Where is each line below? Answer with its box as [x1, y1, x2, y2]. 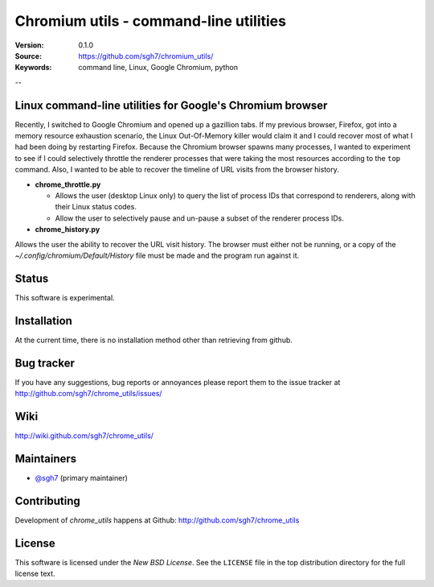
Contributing [14, 494, 80, 507]
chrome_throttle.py [35, 180, 101, 189]
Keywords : [14, 63, 52, 72]
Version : [14, 40, 44, 50]
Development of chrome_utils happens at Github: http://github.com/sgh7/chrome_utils [14, 515, 300, 525]
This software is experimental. [14, 292, 116, 302]
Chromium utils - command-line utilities [14, 12, 287, 30]
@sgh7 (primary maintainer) [35, 473, 129, 482]
